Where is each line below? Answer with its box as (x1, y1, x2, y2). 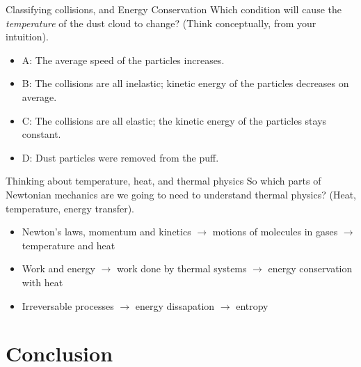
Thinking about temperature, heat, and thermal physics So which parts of (6, 173, 321, 188)
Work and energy (22, 261, 95, 276)
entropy (236, 298, 268, 313)
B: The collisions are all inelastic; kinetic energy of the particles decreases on (22, 76, 349, 91)
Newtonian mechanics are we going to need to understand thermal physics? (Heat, (6, 187, 356, 201)
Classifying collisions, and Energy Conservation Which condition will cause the (6, 2, 342, 16)
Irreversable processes (22, 298, 114, 313)
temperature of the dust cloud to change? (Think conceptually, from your (6, 15, 316, 30)
